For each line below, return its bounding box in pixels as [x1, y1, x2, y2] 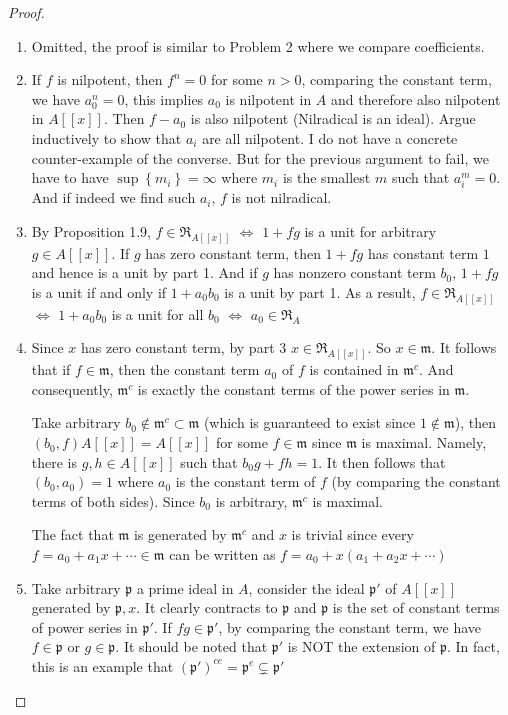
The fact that [31, 524, 114, 545]
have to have [31, 167, 109, 188]
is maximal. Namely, [361, 432, 487, 453]
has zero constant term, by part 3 [81, 337, 287, 358]
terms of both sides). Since [31, 490, 195, 511]
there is [31, 451, 78, 472]
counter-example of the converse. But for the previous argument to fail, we [31, 147, 489, 168]
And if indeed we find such [31, 187, 196, 208]
